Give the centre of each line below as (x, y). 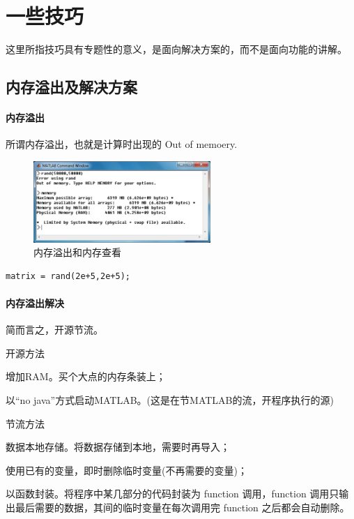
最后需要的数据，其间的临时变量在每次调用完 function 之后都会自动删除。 (182, 507)
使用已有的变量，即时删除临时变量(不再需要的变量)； (126, 470)
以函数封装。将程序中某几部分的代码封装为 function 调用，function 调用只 (172, 494)
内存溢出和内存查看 (77, 252)
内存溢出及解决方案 (71, 87)
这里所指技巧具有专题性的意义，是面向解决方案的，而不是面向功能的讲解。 (176, 49)
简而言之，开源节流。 (54, 330)
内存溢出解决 (35, 302)
